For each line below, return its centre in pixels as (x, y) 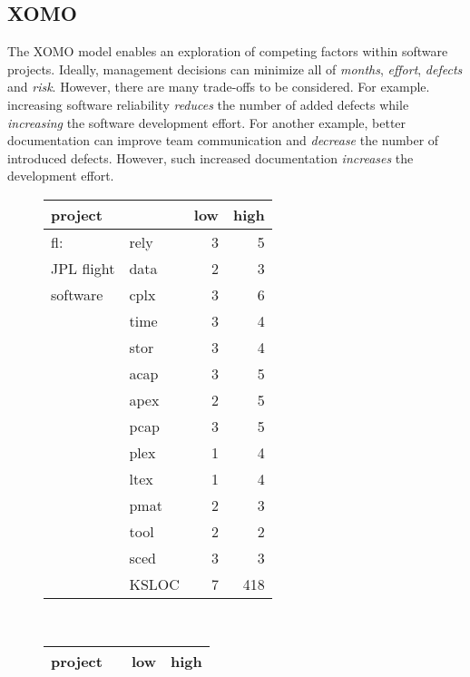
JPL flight (83, 268)
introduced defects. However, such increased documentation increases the (211, 157)
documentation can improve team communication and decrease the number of (223, 140)
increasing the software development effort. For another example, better (207, 122)
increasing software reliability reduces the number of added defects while (208, 104)
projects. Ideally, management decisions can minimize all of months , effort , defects (235, 69)
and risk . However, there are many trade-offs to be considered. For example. (219, 87)
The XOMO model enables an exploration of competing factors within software (228, 51)
